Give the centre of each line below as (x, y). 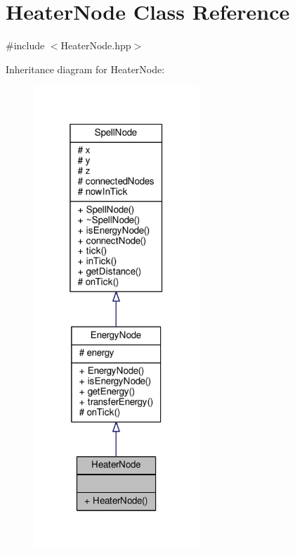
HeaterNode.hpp (96, 45)
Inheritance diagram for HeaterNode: (85, 69)
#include (25, 45)
